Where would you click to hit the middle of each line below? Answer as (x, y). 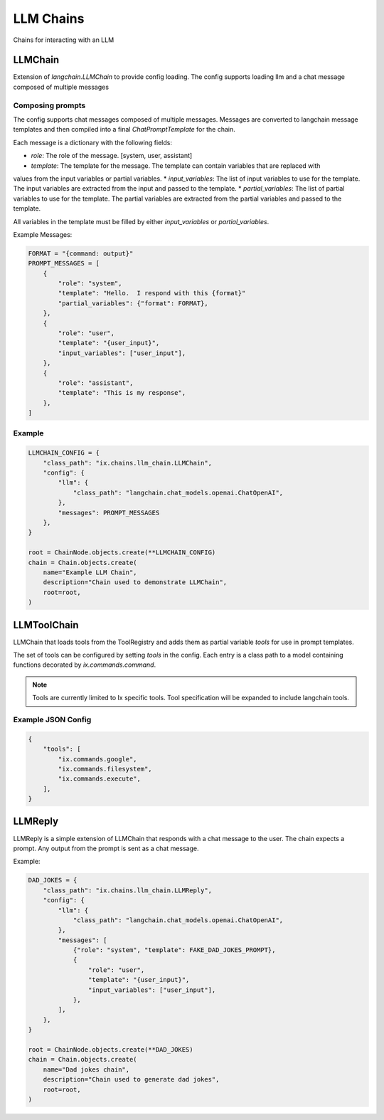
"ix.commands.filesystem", (105, 769)
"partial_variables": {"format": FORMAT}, (133, 303)
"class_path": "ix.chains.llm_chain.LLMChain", (128, 463)
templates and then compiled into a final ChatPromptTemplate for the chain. (124, 130)
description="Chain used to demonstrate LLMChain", (135, 582)
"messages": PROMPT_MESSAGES (109, 513)
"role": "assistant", (96, 383)
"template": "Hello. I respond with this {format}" (152, 293)
